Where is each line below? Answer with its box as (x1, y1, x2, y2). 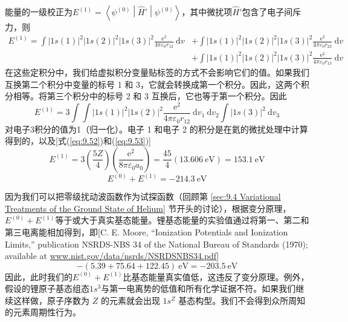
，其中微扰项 (181, 5, 233, 18)
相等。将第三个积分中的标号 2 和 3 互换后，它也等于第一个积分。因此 (13, 90, 287, 102)
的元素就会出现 (100, 294, 160, 306)
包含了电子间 (242, 5, 293, 18)
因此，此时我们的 (5, 270, 72, 283)
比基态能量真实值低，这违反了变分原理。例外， (123, 270, 309, 283)
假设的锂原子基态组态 (5, 282, 89, 295)
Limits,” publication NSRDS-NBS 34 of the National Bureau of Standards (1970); (5, 237, 308, 250)
